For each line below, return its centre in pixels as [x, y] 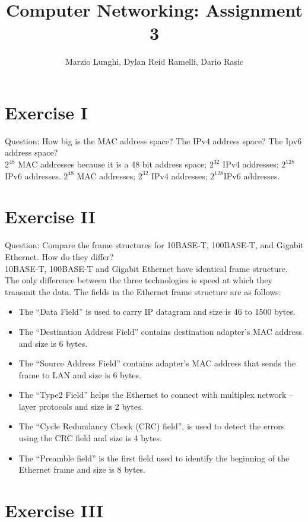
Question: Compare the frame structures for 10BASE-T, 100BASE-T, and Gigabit [154, 245]
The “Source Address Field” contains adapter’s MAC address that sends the [157, 363]
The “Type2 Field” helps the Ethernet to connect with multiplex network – [156, 395]
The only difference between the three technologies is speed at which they [139, 280]
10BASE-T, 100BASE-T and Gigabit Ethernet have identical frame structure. [146, 268]
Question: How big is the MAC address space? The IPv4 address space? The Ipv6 [153, 140]
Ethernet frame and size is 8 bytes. [82, 469]
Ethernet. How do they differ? [59, 256]
